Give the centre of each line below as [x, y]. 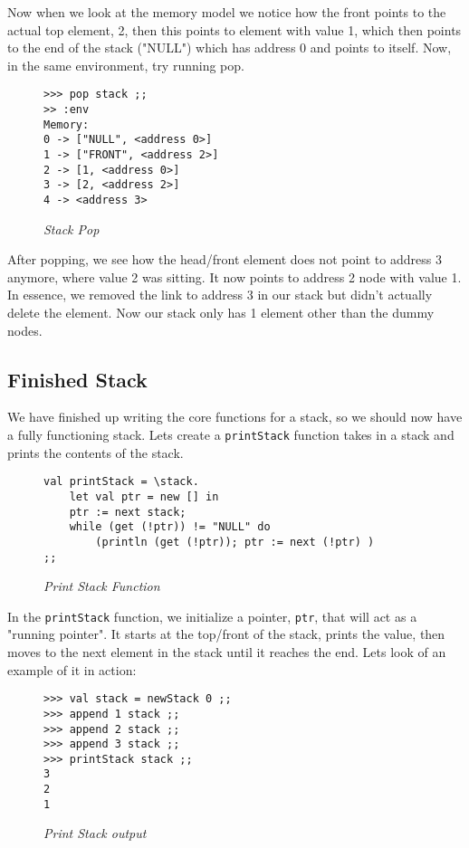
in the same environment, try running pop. [126, 65]
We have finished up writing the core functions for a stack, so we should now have [235, 417]
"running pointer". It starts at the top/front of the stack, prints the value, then [226, 634]
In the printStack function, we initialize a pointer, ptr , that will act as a [212, 616]
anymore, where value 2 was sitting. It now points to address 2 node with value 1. [234, 276]
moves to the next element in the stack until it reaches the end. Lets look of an [227, 652]
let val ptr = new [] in [144, 496]
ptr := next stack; [128, 512]
